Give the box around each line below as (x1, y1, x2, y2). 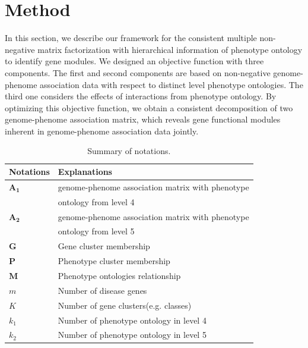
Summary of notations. (87, 145, 171, 157)
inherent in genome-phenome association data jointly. (5, 124, 199, 137)
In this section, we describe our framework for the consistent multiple (5, 32, 257, 44)
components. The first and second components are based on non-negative (5, 66, 271, 79)
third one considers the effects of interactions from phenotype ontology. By (5, 90, 277, 102)
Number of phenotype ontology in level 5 (58, 328, 207, 341)
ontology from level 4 (58, 195, 135, 208)
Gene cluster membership (58, 240, 150, 252)
